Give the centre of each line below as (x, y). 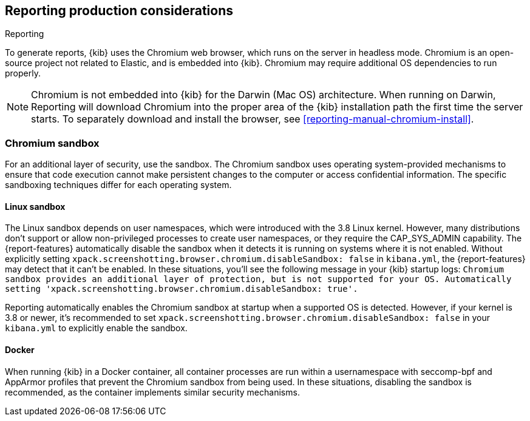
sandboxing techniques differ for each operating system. (118, 185)
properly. (23, 73)
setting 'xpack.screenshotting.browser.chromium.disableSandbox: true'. (182, 289)
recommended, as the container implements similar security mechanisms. (152, 392)
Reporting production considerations (119, 11)
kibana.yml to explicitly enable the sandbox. (96, 328)
